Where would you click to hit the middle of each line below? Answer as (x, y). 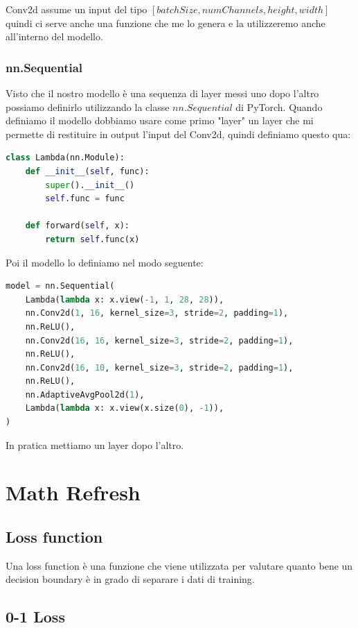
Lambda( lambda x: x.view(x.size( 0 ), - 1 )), (125, 408)
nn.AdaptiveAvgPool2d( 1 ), (85, 394)
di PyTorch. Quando (279, 107)
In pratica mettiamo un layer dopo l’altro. (95, 444)
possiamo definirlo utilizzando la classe (88, 107)
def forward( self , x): (77, 226)
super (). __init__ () (90, 185)
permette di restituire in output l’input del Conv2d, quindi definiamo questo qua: (178, 134)
